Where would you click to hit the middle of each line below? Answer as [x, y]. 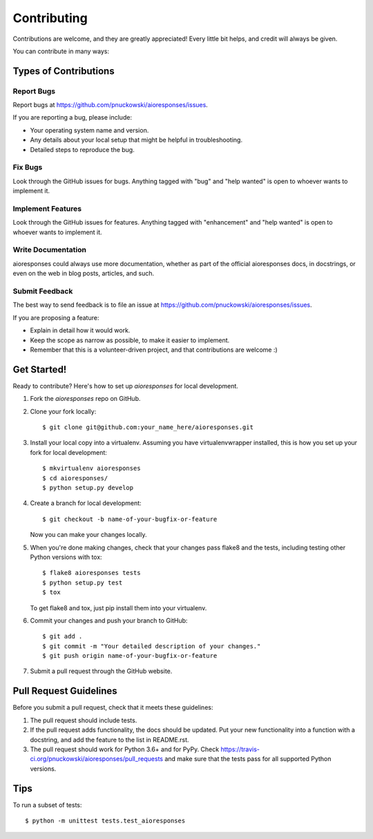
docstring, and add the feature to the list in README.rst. [109, 739]
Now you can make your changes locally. [88, 535]
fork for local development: [68, 452]
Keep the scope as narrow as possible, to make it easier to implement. [130, 340]
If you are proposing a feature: [56, 317]
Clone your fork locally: [63, 411]
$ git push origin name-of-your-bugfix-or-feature [130, 656]
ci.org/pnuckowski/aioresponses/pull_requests [97, 759]
